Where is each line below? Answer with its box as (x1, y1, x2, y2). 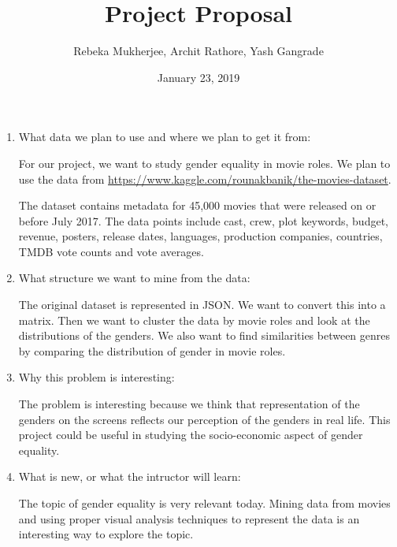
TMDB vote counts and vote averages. (18, 243, 204, 259)
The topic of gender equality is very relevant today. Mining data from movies (18, 495, 391, 511)
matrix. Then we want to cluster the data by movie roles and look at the (18, 311, 370, 328)
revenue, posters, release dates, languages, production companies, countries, (18, 228, 383, 244)
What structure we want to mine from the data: (18, 270, 250, 286)
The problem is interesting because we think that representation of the (18, 396, 360, 412)
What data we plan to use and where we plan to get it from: (18, 128, 311, 145)
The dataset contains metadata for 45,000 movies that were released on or (18, 197, 377, 214)
